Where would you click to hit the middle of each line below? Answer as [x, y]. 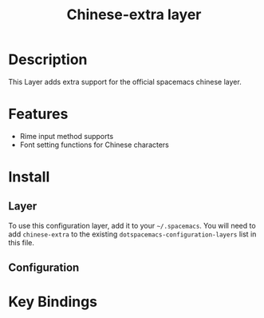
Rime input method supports [67, 136]
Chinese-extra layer [134, 15]
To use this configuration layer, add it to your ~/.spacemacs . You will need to [132, 225]
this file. [21, 242]
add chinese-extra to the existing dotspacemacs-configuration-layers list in [132, 234]
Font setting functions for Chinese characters [95, 145]
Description [48, 60]
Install [29, 177]
